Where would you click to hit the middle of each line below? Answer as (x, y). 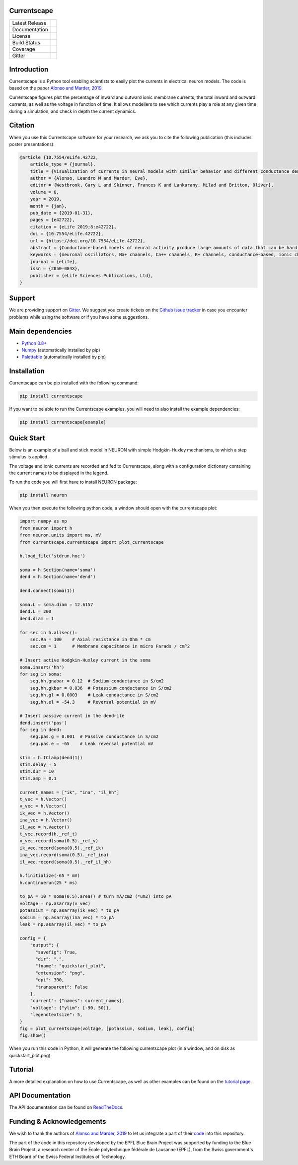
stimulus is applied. (29, 457)
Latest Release (29, 23)
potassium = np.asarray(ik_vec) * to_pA (69, 910)
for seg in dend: (41, 730)
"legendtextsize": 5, (56, 1015)
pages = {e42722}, (52, 220)
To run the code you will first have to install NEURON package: (73, 482)
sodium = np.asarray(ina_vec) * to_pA (67, 917)
